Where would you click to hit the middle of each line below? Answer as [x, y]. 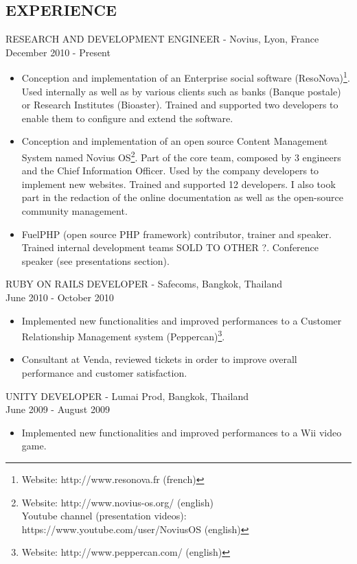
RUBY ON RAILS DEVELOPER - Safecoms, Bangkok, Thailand [144, 284]
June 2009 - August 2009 [58, 409]
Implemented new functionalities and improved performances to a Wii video [182, 432]
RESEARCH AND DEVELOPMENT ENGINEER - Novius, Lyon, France [162, 39]
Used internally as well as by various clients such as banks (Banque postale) [181, 91]
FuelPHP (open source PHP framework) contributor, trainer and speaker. [176, 234]
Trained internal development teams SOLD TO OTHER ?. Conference [170, 247]
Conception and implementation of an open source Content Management [175, 141]
